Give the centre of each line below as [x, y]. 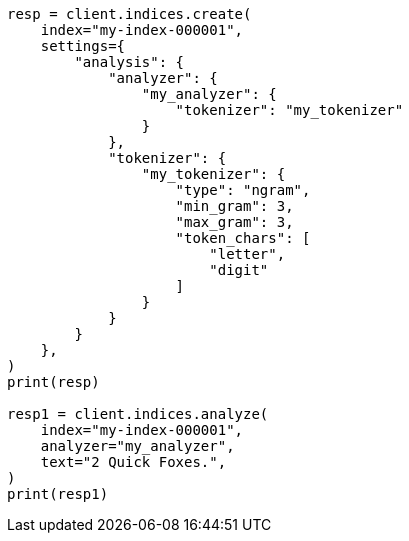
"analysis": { [129, 62]
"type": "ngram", [243, 190]
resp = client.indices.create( [129, 14]
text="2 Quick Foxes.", [133, 462]
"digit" [239, 270]
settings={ [83, 46]
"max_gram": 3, [234, 222]
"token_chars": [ [243, 238]
